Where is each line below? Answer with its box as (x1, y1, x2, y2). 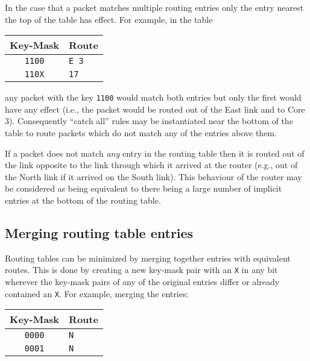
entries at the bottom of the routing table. (5, 194, 161, 206)
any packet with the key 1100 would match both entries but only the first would (5, 91, 302, 104)
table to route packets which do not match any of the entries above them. (5, 127, 277, 139)
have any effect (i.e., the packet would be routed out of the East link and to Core (5, 102, 305, 115)
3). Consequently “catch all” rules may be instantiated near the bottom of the (5, 115, 293, 127)
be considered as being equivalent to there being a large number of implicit (5, 182, 282, 195)
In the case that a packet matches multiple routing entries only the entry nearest (5, 1, 304, 13)
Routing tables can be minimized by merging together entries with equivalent (5, 251, 291, 264)
